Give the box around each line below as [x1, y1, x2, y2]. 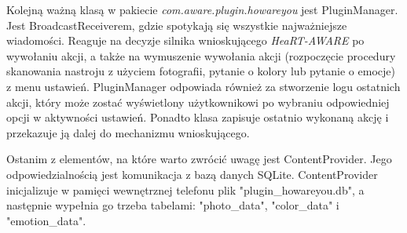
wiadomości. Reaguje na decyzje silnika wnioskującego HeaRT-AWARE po [6, 32, 365, 49]
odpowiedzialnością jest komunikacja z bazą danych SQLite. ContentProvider [6, 166, 378, 182]
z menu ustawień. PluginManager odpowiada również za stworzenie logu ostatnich [6, 78, 401, 94]
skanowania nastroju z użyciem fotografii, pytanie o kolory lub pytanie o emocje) [6, 63, 395, 79]
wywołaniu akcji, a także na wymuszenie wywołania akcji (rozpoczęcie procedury [6, 47, 396, 64]
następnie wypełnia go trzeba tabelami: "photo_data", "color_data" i [6, 197, 339, 213]
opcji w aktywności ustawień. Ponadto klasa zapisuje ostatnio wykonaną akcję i [6, 109, 389, 126]
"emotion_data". [6, 212, 86, 228]
